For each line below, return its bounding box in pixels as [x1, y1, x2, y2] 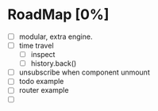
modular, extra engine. [18, 32, 93, 41]
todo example [18, 77, 64, 86]
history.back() [30, 59, 77, 68]
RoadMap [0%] [7, 6, 110, 24]
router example [18, 86, 69, 95]
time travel [18, 41, 54, 50]
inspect [30, 50, 56, 59]
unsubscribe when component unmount [18, 67, 150, 77]
